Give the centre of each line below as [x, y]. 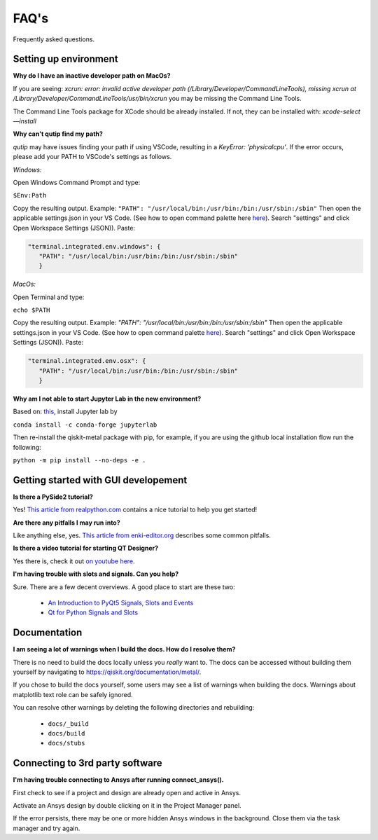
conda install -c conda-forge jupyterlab [85, 425]
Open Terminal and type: [49, 297]
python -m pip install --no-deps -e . [79, 460]
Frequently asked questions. [54, 39]
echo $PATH [31, 310]
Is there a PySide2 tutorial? [53, 497]
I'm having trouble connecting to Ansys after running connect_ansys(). [118, 780]
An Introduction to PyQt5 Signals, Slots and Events [121, 603]
